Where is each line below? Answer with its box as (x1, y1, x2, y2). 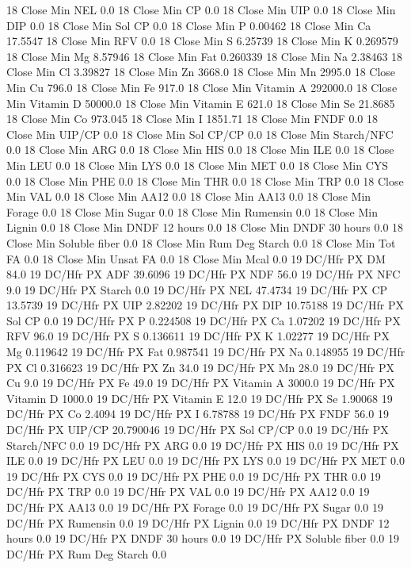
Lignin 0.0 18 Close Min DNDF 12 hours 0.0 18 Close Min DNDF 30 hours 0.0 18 (6, 219, 404, 236)
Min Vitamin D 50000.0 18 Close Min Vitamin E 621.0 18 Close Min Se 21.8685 (6, 94, 395, 111)
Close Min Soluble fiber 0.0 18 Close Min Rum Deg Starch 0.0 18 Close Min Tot (6, 234, 396, 251)
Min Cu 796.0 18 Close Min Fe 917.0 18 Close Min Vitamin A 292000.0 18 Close (6, 79, 398, 95)
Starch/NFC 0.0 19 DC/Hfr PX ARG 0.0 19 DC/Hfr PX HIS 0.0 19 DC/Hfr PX (6, 436, 399, 453)
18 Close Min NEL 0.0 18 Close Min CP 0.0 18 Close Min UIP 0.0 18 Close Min (6, 2, 396, 17)
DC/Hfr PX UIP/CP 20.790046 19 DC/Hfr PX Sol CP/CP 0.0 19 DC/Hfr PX (6, 421, 389, 438)
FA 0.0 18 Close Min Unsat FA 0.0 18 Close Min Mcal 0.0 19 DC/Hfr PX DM (6, 250, 386, 267)
